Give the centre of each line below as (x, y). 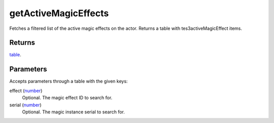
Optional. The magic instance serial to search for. (74, 112)
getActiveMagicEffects (59, 13)
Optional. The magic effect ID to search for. (67, 98)
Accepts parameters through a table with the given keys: (68, 81)
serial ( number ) (25, 105)
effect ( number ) (26, 91)
